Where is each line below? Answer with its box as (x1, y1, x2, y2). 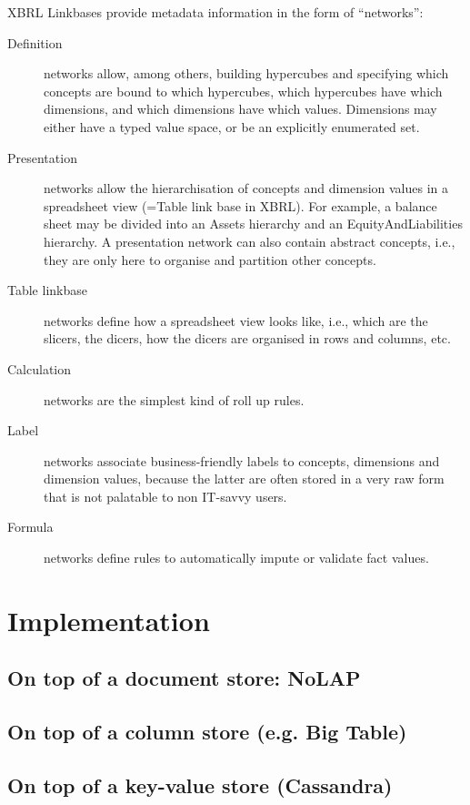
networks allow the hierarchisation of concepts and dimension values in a (44, 178, 448, 198)
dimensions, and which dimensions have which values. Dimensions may (44, 99, 437, 118)
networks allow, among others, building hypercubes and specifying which (44, 64, 449, 83)
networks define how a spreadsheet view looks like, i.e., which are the (44, 311, 428, 330)
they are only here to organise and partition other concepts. (44, 250, 376, 269)
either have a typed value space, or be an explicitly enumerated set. (44, 117, 420, 136)
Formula (7, 517, 54, 536)
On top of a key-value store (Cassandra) (7, 770, 393, 799)
